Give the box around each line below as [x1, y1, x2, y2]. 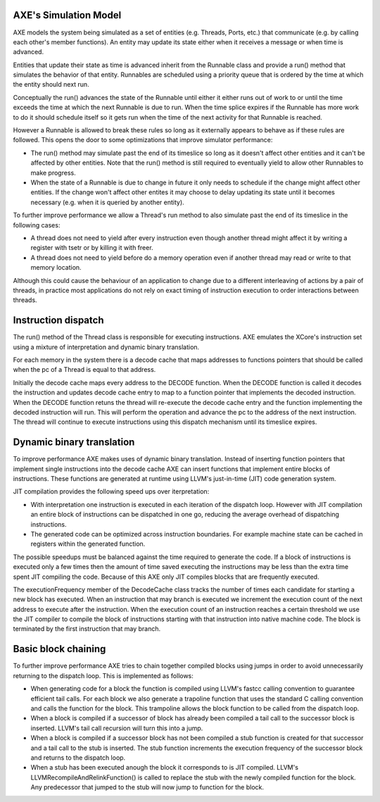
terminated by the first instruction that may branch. [13, 625, 161, 633]
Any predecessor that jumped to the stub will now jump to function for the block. [30, 783, 264, 791]
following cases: [13, 220, 61, 229]
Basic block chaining [13, 643, 106, 655]
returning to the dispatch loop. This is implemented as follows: [13, 671, 194, 679]
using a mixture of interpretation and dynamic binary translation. [13, 342, 200, 351]
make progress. [30, 168, 77, 177]
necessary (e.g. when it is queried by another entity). [30, 198, 184, 206]
